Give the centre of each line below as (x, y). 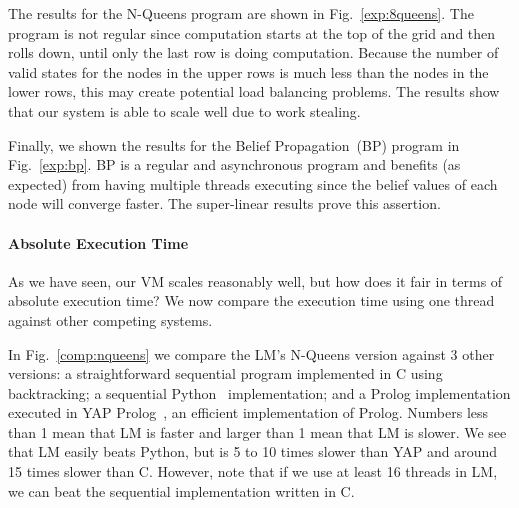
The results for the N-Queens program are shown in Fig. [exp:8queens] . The (241, 13)
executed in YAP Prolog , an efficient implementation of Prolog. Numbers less (248, 412)
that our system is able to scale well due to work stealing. (184, 110)
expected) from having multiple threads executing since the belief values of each (253, 183)
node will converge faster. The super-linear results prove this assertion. (224, 203)
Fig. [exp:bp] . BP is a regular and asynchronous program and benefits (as (234, 164)
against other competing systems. (110, 319)
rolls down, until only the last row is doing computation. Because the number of (253, 52)
